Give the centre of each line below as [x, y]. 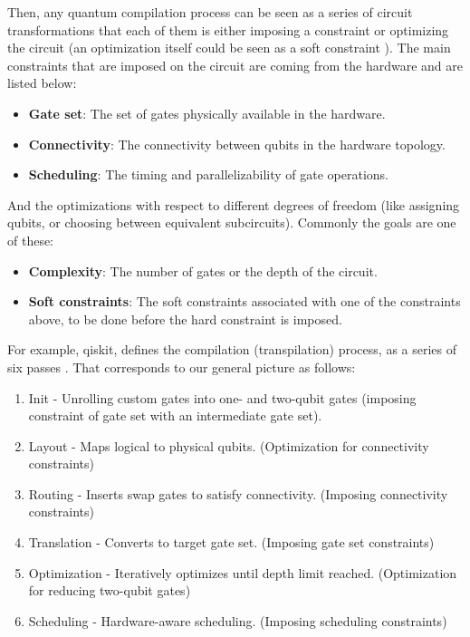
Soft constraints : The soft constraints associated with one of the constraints [245, 301]
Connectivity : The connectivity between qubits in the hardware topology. [237, 144]
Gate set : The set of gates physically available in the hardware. [207, 113]
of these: [31, 240]
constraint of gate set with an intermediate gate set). [175, 415]
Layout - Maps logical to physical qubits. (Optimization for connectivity [229, 445]
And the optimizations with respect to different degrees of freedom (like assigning [234, 204]
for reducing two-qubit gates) [110, 590]
